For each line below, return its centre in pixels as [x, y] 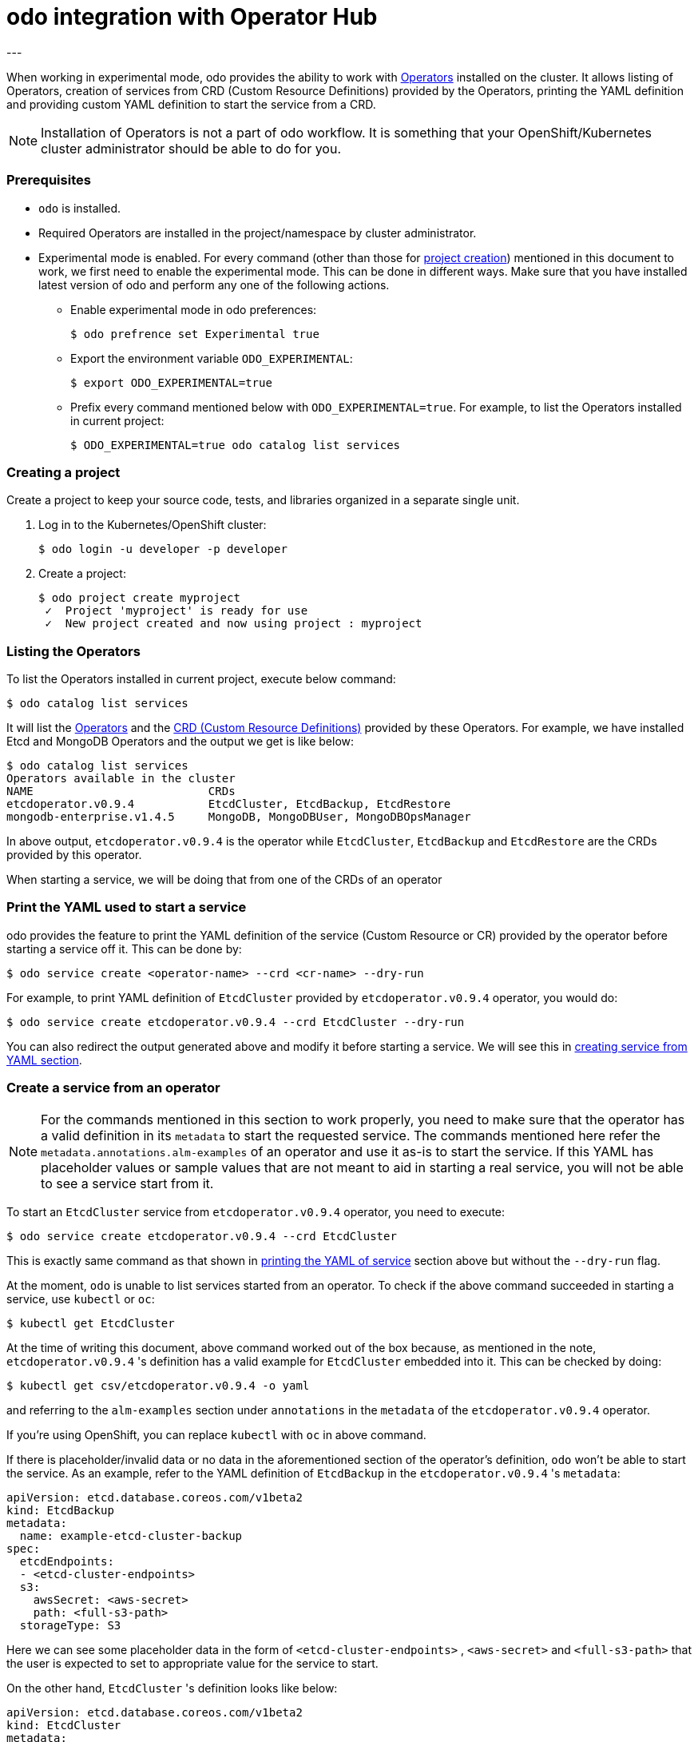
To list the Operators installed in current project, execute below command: [201, 679]
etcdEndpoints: [67, 1561]
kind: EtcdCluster [64, 1725]
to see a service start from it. [127, 1183]
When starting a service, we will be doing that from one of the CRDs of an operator [224, 879]
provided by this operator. [74, 855]
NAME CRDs [121, 791]
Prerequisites [49, 180]
